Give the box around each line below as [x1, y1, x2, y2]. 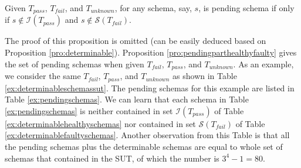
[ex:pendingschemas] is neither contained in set [5, 104, 173, 116]
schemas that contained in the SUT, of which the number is [5, 152, 219, 164]
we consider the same [5, 70, 81, 82]
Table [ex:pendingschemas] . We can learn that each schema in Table [5, 93, 249, 105]
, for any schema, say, [114, 2, 192, 13]
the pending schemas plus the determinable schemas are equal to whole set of [5, 140, 283, 152]
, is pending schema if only [198, 2, 295, 13]
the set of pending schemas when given [5, 57, 144, 70]
